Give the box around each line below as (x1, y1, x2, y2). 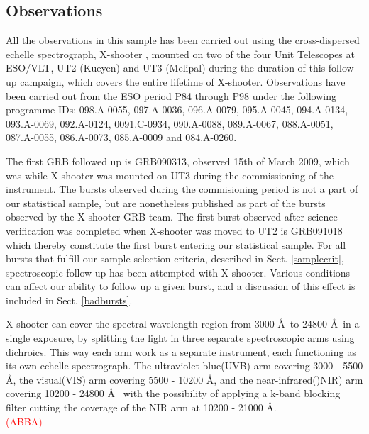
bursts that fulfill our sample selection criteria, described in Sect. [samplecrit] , (6, 251, 344, 266)
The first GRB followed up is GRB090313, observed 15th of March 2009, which (6, 153, 350, 168)
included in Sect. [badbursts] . (6, 292, 133, 307)
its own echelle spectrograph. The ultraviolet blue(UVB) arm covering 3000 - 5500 (6, 358, 363, 373)
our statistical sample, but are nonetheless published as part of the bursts (6, 195, 326, 210)
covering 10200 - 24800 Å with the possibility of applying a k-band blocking (6, 386, 341, 401)
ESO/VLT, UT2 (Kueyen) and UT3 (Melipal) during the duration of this (6, 60, 326, 75)
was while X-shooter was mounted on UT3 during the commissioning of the (6, 167, 334, 182)
